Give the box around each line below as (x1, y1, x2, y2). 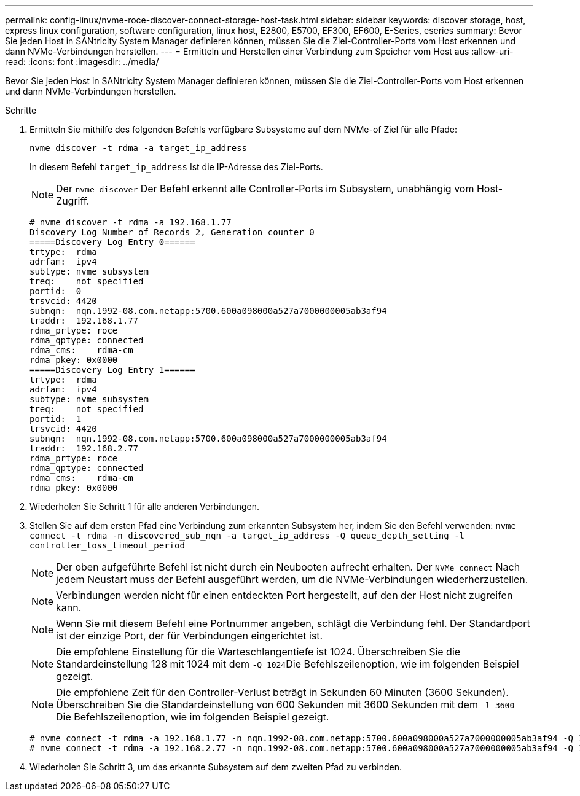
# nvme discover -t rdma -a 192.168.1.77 (29, 217, 232, 227)
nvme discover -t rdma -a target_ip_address (29, 143, 248, 153)
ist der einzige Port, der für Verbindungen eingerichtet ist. (56, 630, 323, 642)
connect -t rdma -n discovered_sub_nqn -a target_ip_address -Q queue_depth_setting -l (29, 531, 465, 540)
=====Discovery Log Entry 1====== (29, 365, 195, 375)
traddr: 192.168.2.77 (29, 443, 139, 453)
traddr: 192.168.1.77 (29, 316, 139, 326)
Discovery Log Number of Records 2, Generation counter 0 (29, 227, 315, 237)
